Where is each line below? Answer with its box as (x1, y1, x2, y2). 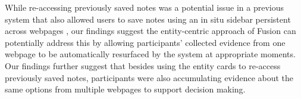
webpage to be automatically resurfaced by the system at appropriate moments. (5, 48, 296, 60)
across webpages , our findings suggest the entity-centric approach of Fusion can (5, 24, 296, 37)
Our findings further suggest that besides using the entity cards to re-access (5, 59, 281, 72)
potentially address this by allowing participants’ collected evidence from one (5, 36, 286, 48)
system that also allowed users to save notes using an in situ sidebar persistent (5, 13, 291, 25)
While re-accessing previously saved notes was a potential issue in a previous (5, 1, 284, 13)
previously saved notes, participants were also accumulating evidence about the (5, 71, 294, 83)
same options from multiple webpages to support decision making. (5, 83, 246, 95)
